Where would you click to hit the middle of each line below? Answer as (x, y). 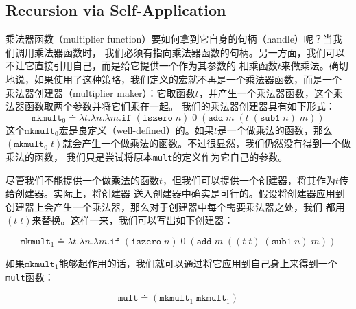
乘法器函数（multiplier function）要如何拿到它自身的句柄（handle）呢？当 (169, 39)
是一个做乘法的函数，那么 (275, 129)
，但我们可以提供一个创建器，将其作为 (249, 180)
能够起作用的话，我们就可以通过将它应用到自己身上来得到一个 (198, 263)
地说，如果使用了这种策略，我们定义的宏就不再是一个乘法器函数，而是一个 (174, 79)
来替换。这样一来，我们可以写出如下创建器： (133, 220)
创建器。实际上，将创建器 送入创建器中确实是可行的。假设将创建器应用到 (180, 193)
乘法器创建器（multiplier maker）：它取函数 (100, 92)
